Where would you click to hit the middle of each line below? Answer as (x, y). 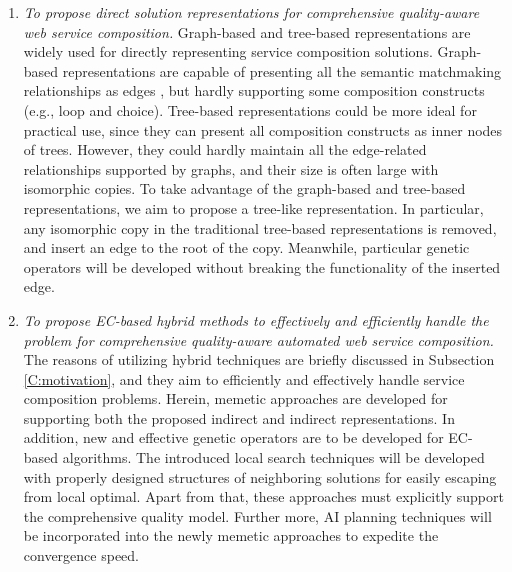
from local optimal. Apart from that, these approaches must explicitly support (263, 496)
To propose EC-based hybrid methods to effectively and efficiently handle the (256, 319)
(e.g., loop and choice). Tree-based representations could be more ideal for (250, 109)
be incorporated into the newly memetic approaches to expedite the (231, 535)
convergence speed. (81, 555)
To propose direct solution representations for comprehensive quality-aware (251, 12)
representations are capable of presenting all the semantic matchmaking (282, 70)
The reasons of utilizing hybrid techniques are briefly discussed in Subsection (259, 359)
